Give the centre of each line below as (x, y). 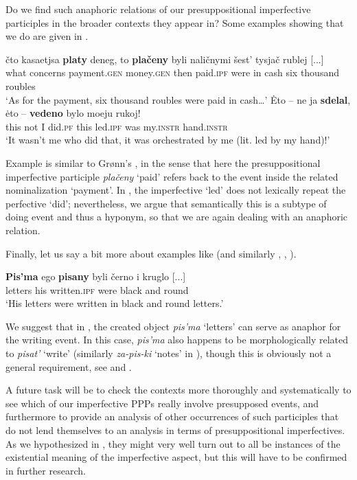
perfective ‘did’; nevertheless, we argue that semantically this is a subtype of (166, 203)
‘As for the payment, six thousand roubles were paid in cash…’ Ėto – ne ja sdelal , (178, 99)
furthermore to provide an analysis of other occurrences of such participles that (172, 416)
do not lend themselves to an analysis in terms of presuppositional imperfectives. (175, 430)
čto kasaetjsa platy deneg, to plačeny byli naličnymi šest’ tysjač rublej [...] (165, 59)
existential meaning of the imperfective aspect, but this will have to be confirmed (176, 457)
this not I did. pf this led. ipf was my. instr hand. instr (117, 126)
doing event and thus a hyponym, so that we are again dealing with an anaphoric (177, 217)
